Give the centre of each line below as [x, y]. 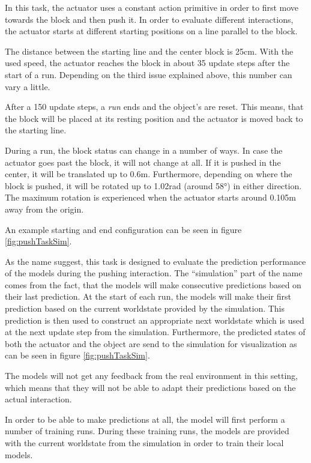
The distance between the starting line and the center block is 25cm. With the [149, 51]
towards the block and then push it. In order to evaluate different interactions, [149, 19]
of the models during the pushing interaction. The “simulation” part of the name [154, 273]
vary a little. [28, 86]
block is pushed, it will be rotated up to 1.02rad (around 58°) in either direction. [153, 185]
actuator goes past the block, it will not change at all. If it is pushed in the [143, 162]
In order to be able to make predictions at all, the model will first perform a [145, 419]
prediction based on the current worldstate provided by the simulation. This [145, 308]
